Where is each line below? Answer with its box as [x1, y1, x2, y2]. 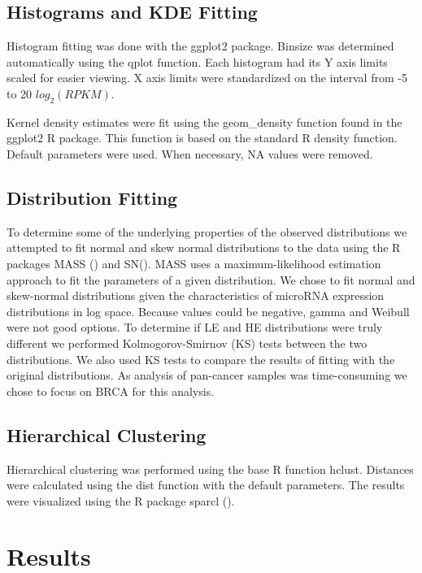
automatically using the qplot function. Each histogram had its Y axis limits [7, 53, 388, 70]
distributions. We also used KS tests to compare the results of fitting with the [7, 350, 395, 367]
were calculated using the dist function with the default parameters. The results [7, 476, 405, 493]
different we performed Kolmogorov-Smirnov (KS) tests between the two [7, 334, 368, 351]
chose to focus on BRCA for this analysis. [7, 382, 215, 399]
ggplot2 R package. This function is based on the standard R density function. [7, 129, 398, 146]
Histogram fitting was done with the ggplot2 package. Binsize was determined [7, 37, 394, 54]
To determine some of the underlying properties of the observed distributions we [7, 223, 407, 240]
